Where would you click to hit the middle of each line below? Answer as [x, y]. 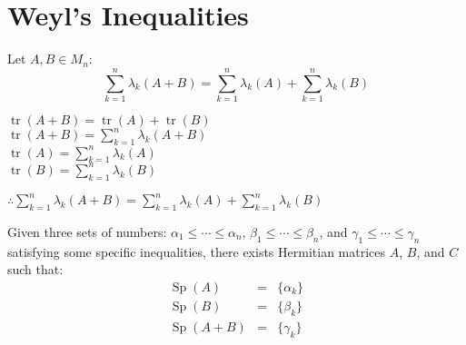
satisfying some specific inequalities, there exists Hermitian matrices [197, 251]
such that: [35, 269]
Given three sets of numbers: [87, 232]
